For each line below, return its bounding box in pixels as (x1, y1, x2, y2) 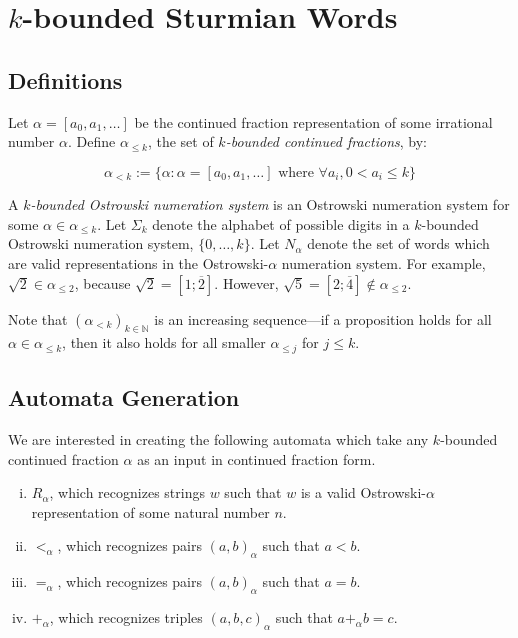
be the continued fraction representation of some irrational (134, 111, 493, 132)
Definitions (8, 64, 123, 95)
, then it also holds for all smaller (62, 332, 266, 353)
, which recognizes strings (49, 482, 205, 503)
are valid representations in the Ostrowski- (8, 253, 269, 273)
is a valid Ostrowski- (300, 482, 427, 503)
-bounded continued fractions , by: (225, 131, 427, 152)
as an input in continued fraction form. (137, 448, 376, 469)
